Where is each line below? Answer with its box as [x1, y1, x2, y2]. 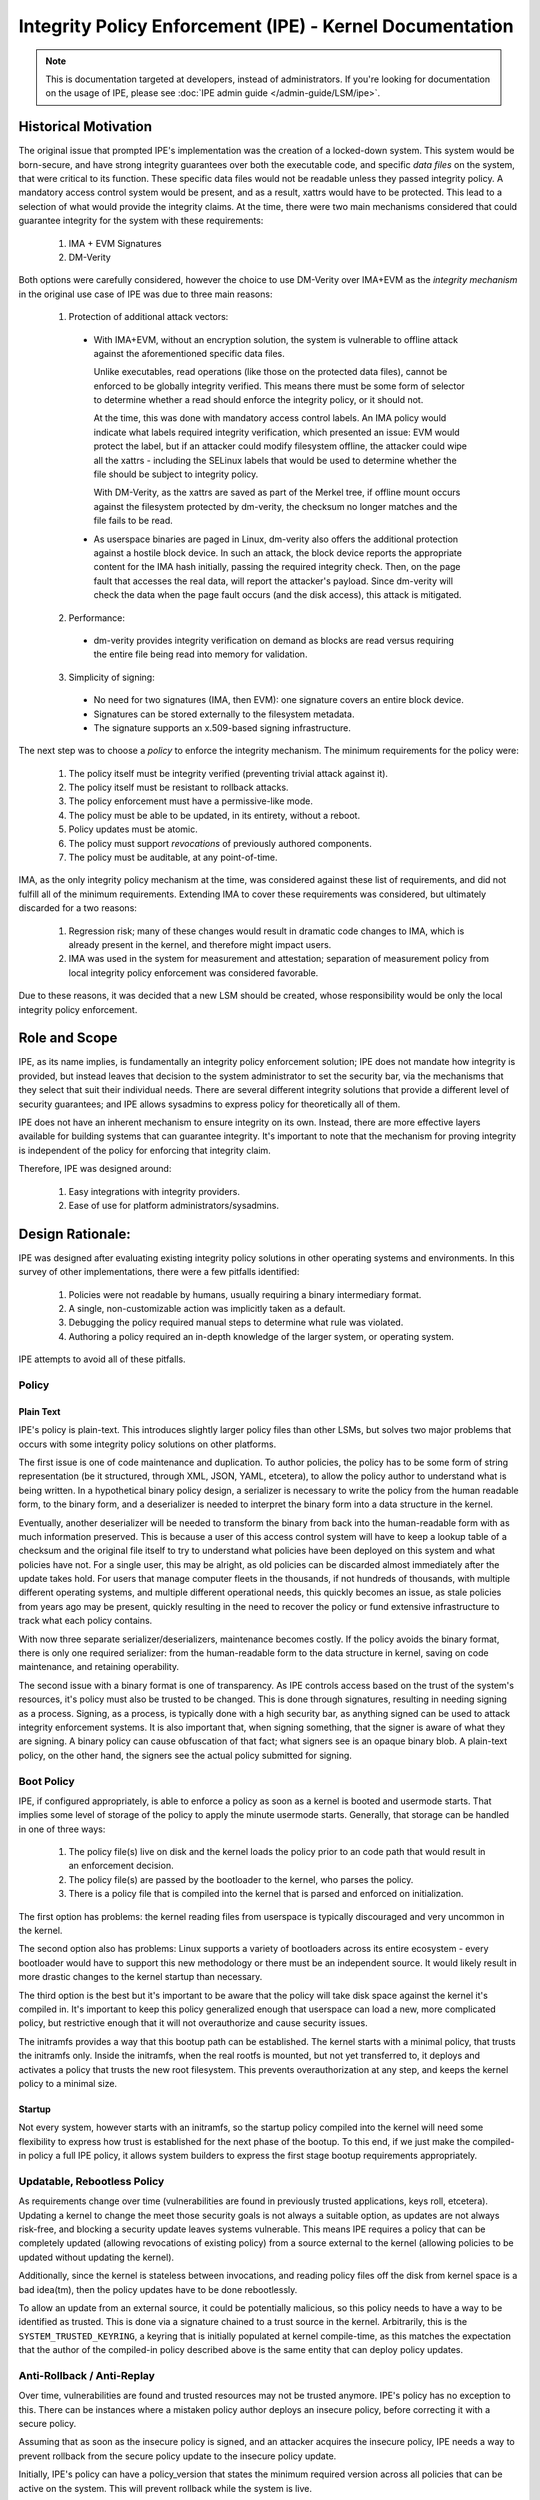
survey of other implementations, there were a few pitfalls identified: [18, 1266, 300, 1278]
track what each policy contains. [18, 1615, 153, 1627]
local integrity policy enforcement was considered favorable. [68, 966, 319, 979]
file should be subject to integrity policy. [93, 468, 259, 480]
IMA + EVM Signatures [68, 237, 162, 249]
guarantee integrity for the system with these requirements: [18, 215, 264, 227]
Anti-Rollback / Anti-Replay [18, 2368, 155, 2382]
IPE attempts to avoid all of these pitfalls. [18, 1353, 186, 1365]
